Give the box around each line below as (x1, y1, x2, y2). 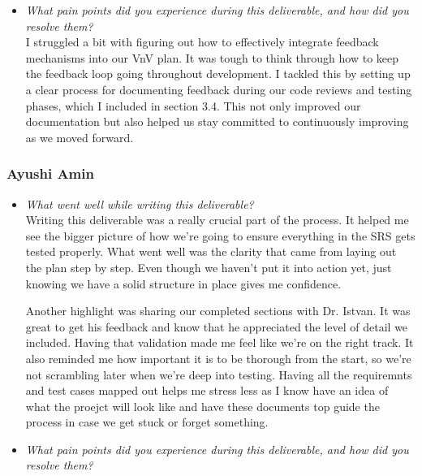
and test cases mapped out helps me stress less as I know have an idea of (25, 382, 389, 399)
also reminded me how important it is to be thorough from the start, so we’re (25, 349, 411, 366)
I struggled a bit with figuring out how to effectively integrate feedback (25, 33, 379, 50)
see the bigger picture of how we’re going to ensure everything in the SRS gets (25, 227, 416, 244)
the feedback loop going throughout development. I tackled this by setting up (25, 65, 411, 82)
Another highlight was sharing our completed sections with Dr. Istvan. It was (25, 302, 411, 319)
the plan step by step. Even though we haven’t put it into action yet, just (25, 258, 392, 275)
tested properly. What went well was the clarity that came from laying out (25, 243, 397, 260)
